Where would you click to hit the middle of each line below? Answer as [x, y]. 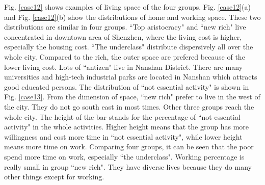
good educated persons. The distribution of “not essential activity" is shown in [127, 86]
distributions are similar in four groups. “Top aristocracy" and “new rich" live [125, 27]
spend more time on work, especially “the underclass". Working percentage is [124, 156]
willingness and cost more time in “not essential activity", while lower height [123, 136]
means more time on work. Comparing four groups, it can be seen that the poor [129, 147]
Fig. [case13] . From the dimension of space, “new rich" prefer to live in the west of [132, 97]
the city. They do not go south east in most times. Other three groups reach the [129, 106]
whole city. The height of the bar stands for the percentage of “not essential [122, 116]
